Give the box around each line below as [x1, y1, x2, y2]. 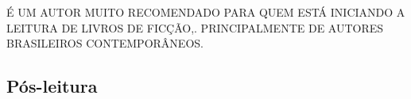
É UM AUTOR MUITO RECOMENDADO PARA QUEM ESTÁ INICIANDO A [6, 4, 405, 20]
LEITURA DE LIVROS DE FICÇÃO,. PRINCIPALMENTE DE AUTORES [6, 19, 384, 36]
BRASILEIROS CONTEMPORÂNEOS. [6, 35, 204, 51]
